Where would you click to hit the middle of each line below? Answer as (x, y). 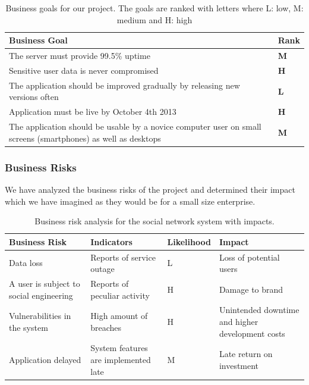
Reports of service (123, 257)
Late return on (246, 354)
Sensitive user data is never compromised (84, 70)
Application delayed (45, 360)
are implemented (121, 360)
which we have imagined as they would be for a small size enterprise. (130, 201)
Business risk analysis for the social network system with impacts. (154, 221)
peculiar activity (120, 295)
